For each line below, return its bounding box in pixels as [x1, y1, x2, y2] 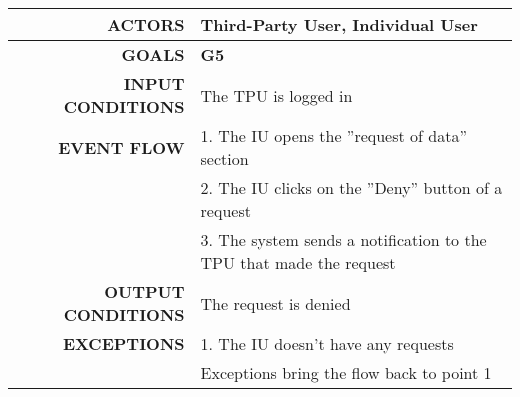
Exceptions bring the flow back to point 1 [200, 361, 492, 384]
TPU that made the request [200, 251, 396, 274]
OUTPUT [104, 280, 185, 303]
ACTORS [107, 13, 185, 36]
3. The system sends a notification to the [200, 228, 487, 251]
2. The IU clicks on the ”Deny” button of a [200, 176, 503, 199]
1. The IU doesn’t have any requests [200, 332, 454, 355]
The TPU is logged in [200, 83, 353, 107]
